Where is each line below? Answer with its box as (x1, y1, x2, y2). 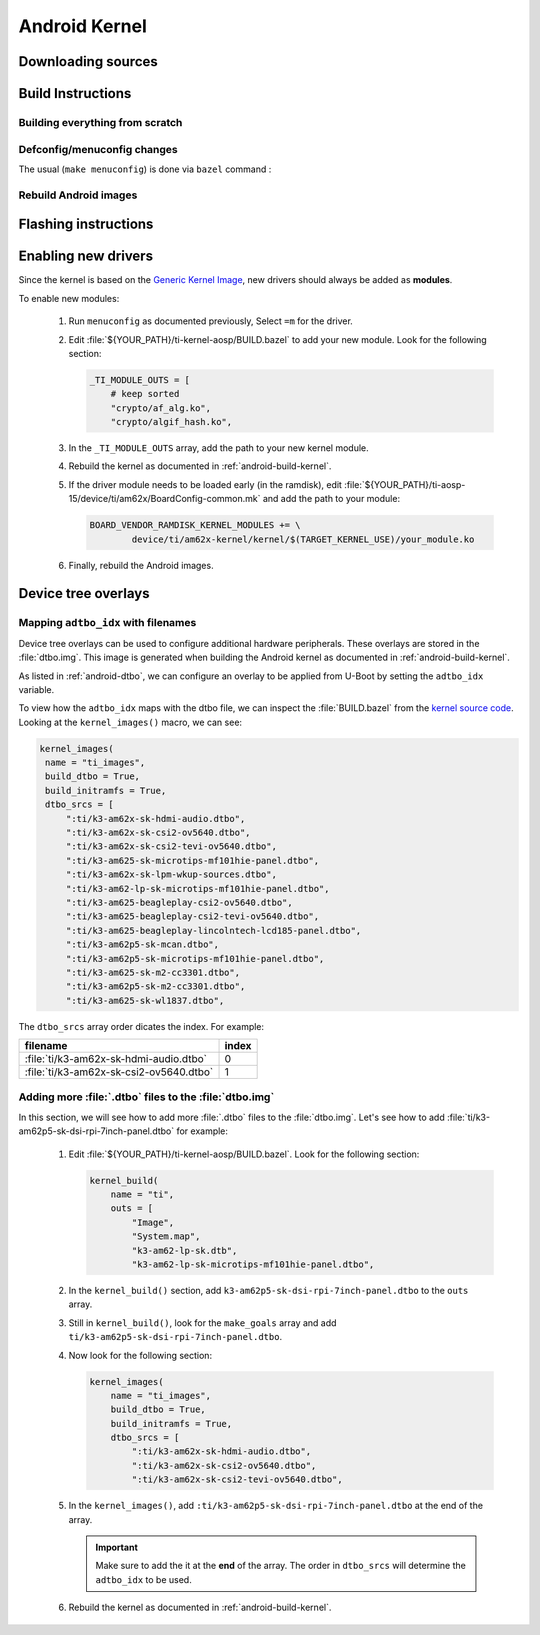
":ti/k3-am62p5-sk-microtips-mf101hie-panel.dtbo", (65, 953, 325, 964)
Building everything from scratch (18, 115, 183, 129)
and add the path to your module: (262, 493, 400, 505)
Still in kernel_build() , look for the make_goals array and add (68, 1316, 337, 1329)
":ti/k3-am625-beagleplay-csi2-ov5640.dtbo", (65, 897, 294, 908)
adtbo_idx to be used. (95, 1573, 192, 1585)
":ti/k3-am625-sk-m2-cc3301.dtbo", (65, 966, 240, 978)
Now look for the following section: (68, 1349, 213, 1361)
